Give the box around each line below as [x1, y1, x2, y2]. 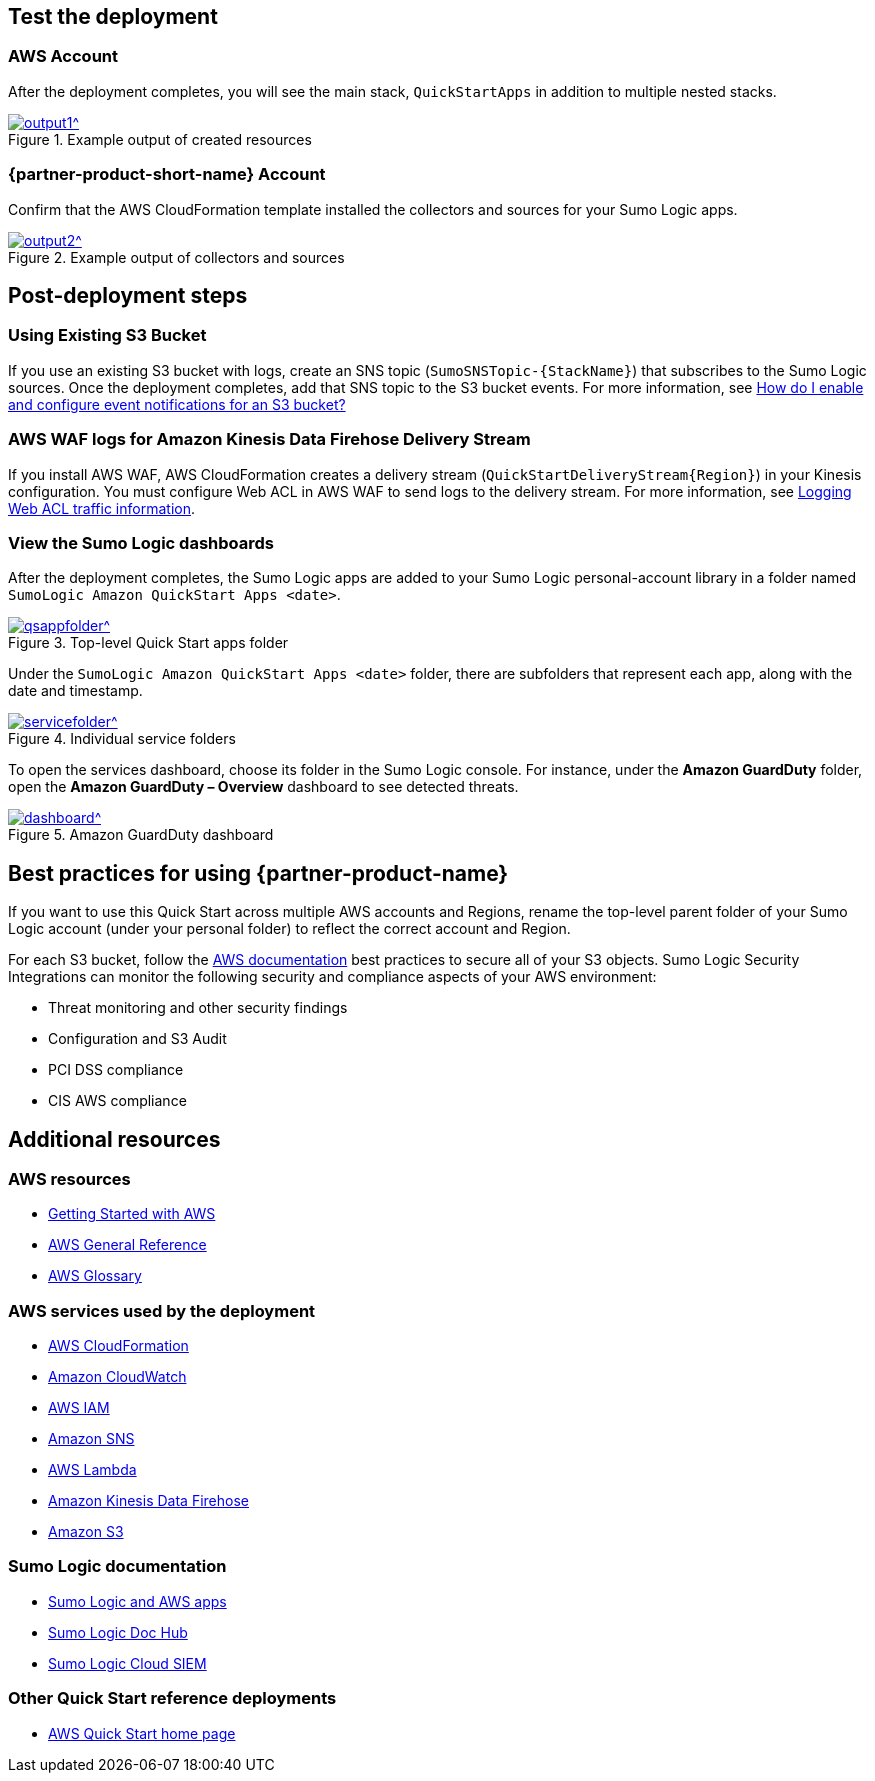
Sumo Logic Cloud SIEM [48, 1654, 207, 1672]
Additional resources [8, 1126, 221, 1152]
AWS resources [8, 1168, 131, 1189]
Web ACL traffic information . [8, 499, 195, 517]
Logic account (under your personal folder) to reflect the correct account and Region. [8, 920, 571, 938]
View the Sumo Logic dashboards [8, 532, 274, 553]
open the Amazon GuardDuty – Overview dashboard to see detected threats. [8, 778, 519, 796]
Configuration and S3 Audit [48, 1030, 227, 1048]
